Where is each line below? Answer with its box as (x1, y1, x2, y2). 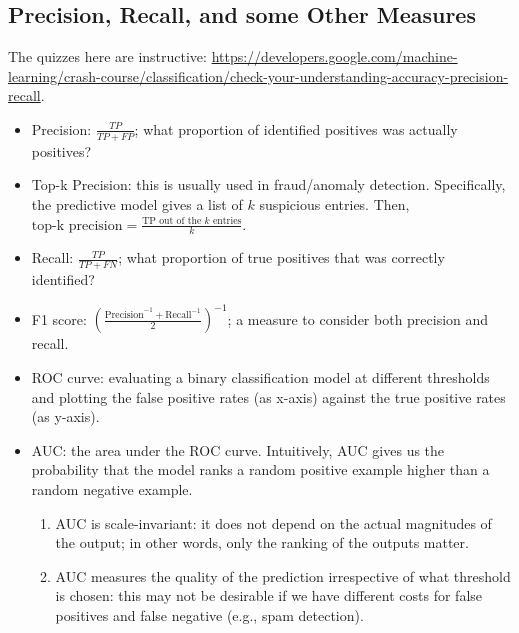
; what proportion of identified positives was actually (134, 118, 458, 139)
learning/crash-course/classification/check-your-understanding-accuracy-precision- (8, 65, 509, 86)
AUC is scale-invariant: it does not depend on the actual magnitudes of (55, 512, 492, 533)
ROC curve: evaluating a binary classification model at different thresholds (31, 366, 490, 387)
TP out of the (142, 216, 202, 227)
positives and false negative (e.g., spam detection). (55, 604, 364, 625)
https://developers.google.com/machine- (211, 46, 458, 67)
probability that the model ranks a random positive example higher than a (31, 459, 490, 480)
